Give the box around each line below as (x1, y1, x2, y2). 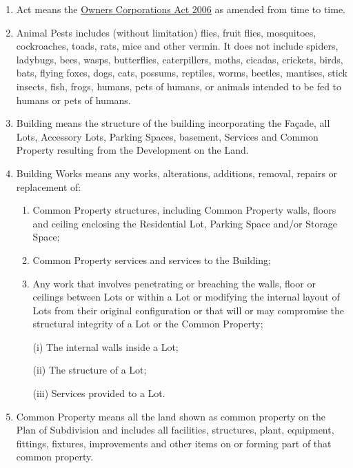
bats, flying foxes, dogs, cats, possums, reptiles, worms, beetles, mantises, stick (16, 65, 347, 80)
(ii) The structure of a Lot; (32, 363, 147, 377)
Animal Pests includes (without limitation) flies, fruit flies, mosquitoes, (16, 25, 316, 39)
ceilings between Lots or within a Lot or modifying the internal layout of (32, 289, 340, 304)
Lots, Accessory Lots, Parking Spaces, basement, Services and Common (16, 129, 319, 143)
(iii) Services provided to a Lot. (32, 386, 165, 400)
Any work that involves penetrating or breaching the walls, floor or (32, 276, 316, 290)
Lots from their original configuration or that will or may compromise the (32, 303, 344, 317)
